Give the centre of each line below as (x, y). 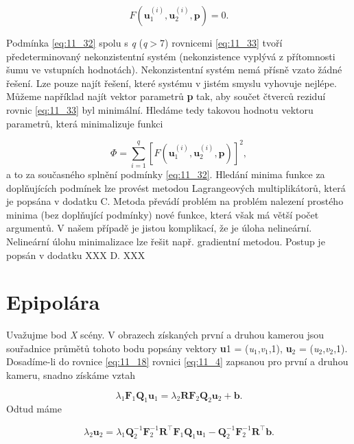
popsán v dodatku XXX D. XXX (76, 255)
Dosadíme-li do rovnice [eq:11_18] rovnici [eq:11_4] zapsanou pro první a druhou (177, 361)
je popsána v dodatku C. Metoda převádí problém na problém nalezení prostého (175, 201)
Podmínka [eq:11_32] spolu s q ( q (77, 42)
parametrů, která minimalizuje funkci (85, 123)
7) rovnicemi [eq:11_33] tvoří (221, 42)
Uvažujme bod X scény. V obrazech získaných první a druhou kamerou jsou (165, 335)
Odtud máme (34, 409)
